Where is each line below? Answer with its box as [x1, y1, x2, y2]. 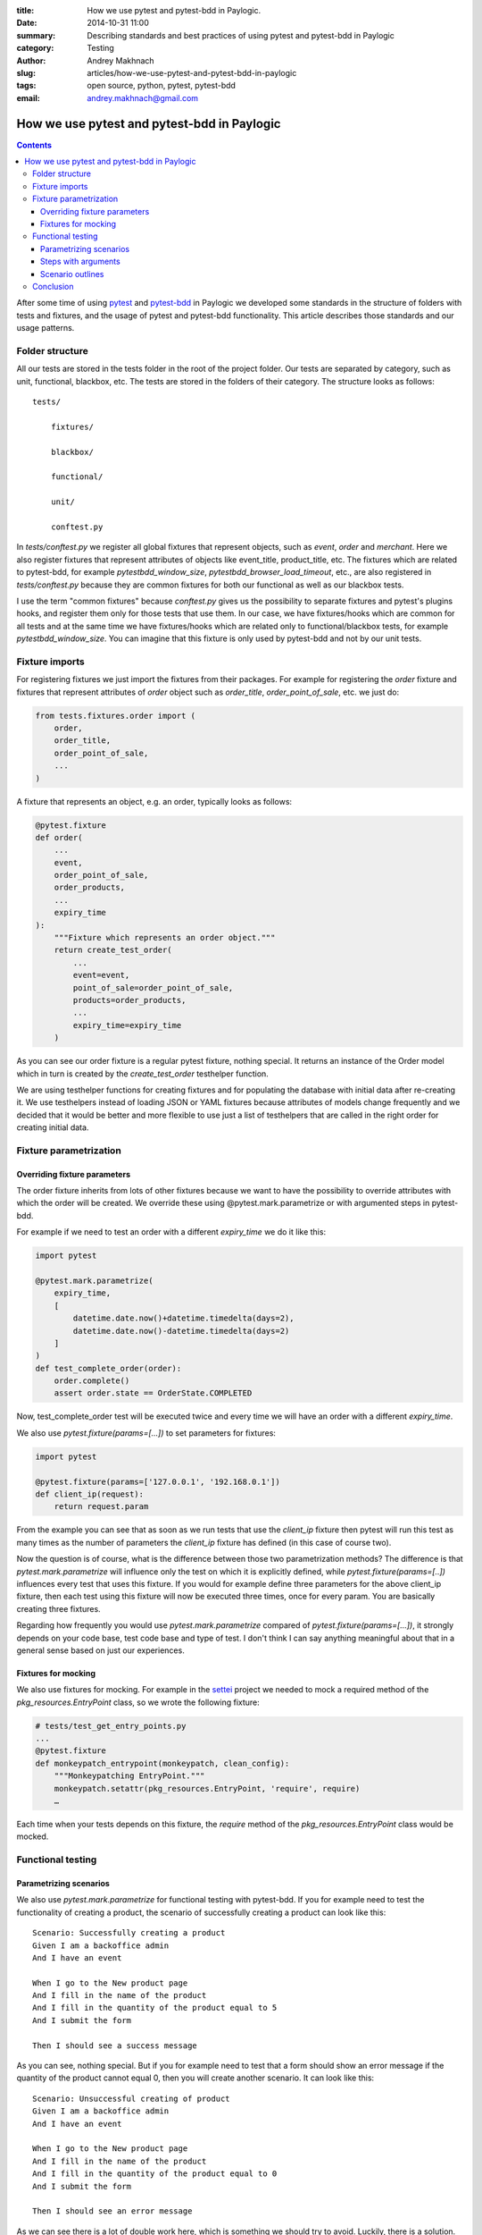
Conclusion [32, 281, 75, 291]
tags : [16, 80, 37, 91]
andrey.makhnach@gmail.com [87, 92, 199, 103]
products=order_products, [72, 995, 187, 1005]
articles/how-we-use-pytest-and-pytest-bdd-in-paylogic [87, 67, 297, 78]
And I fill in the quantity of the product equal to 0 [32, 2169, 278, 2179]
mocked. [16, 1831, 49, 1842]
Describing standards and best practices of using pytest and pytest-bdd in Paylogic [87, 30, 395, 40]
